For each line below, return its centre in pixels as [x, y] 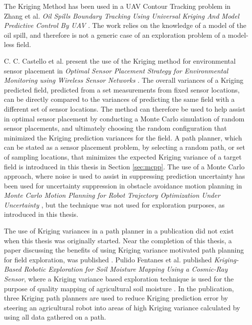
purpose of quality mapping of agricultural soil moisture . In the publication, [119, 288]
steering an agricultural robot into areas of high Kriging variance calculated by [122, 307]
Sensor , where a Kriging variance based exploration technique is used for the [119, 279]
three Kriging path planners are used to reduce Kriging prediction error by [116, 298]
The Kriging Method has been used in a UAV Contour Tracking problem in [117, 6]
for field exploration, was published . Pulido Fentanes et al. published [108, 259]
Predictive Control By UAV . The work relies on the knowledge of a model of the [125, 25]
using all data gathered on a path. [55, 317]
